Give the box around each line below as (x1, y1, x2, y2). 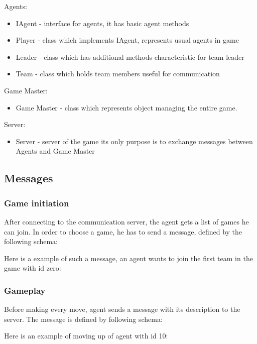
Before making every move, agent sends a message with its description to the (4, 304, 240, 314)
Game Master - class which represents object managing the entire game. (16, 102, 237, 112)
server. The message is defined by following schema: (4, 313, 163, 324)
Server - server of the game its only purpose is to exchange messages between (16, 136, 253, 146)
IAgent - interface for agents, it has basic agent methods (16, 18, 189, 28)
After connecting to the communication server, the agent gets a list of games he (4, 216, 249, 226)
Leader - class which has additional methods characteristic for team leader (16, 51, 244, 62)
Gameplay (4, 284, 46, 296)
